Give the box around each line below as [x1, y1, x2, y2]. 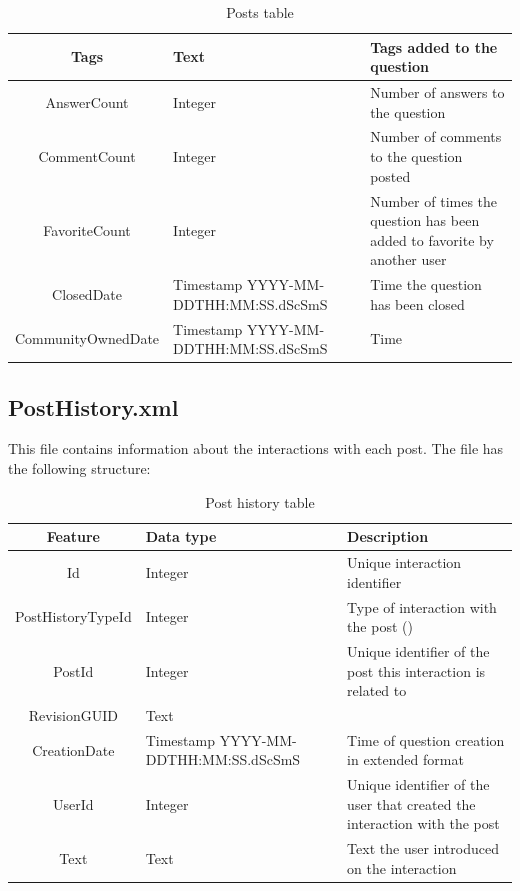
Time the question [370, 274, 482, 295]
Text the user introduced [347, 838, 499, 859]
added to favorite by [370, 229, 494, 250]
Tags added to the [370, 36, 498, 57]
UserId [53, 793, 94, 814]
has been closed [370, 293, 465, 314]
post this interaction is [347, 660, 486, 681]
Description [347, 526, 429, 547]
